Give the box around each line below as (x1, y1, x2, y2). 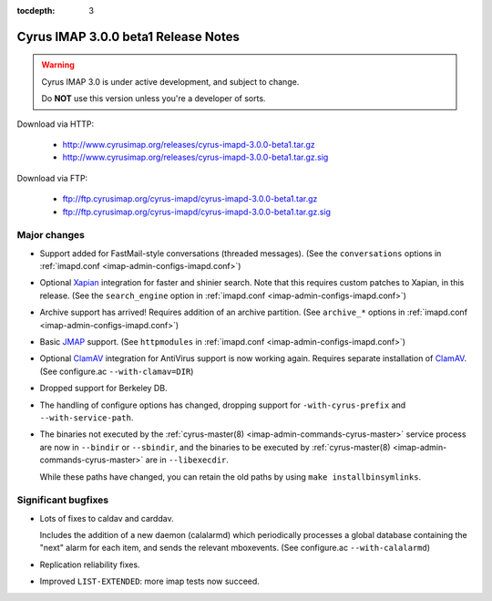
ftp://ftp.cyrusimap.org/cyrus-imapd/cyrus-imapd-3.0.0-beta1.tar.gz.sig (62, 206, 332, 217)
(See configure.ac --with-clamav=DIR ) (39, 366, 194, 377)
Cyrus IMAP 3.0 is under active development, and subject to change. (41, 76, 300, 87)
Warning (41, 59, 75, 70)
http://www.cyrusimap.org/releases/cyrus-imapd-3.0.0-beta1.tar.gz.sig (62, 151, 329, 163)
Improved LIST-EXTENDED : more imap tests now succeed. (39, 575, 260, 587)
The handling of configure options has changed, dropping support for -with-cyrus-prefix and (39, 399, 406, 410)
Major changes (16, 229, 86, 242)
